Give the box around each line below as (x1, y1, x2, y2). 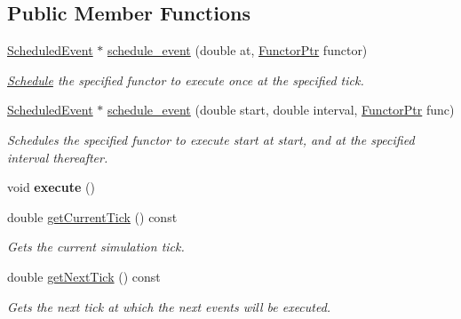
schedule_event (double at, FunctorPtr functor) (107, 41, 368, 60)
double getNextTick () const (7, 267, 161, 285)
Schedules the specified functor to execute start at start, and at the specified (7, 130, 415, 148)
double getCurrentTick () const (7, 207, 178, 226)
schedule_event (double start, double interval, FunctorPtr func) (107, 100, 455, 119)
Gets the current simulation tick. (7, 237, 185, 256)
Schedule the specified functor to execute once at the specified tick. (7, 70, 364, 89)
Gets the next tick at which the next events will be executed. (7, 297, 331, 315)
